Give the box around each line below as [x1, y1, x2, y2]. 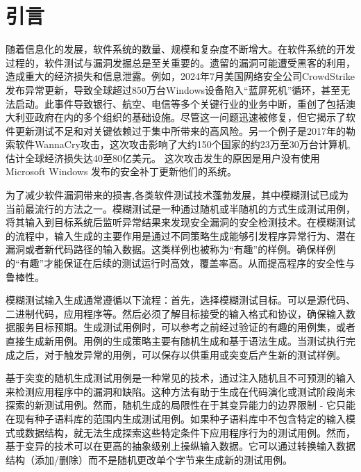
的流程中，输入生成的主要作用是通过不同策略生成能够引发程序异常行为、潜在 [6, 228, 355, 243]
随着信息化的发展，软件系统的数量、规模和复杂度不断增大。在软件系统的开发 [6, 42, 355, 56]
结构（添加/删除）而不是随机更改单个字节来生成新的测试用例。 [6, 452, 292, 466]
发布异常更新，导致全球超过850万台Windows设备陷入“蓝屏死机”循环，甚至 [6, 82, 341, 97]
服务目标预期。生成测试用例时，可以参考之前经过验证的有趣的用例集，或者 [15, 320, 355, 334]
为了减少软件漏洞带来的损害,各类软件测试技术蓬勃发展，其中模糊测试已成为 [6, 188, 349, 202]
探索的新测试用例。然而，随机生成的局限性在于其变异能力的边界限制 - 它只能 [6, 398, 355, 412]
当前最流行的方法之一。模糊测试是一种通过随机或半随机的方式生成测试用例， [6, 201, 355, 215]
